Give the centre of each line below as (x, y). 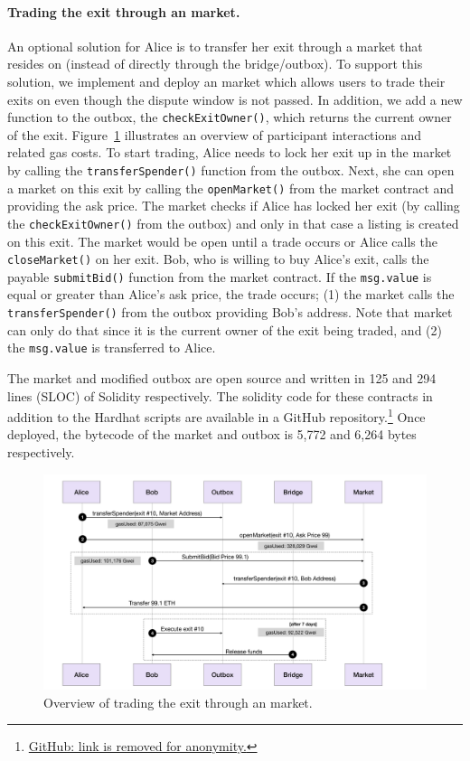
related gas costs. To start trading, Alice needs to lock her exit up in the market (230, 152)
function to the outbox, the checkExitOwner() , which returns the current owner (230, 117)
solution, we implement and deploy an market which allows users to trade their (226, 81)
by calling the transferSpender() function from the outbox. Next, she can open (231, 170)
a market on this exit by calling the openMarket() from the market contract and (231, 188)
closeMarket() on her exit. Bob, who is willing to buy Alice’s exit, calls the (218, 259)
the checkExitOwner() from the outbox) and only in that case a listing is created (233, 223)
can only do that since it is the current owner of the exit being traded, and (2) (225, 329)
